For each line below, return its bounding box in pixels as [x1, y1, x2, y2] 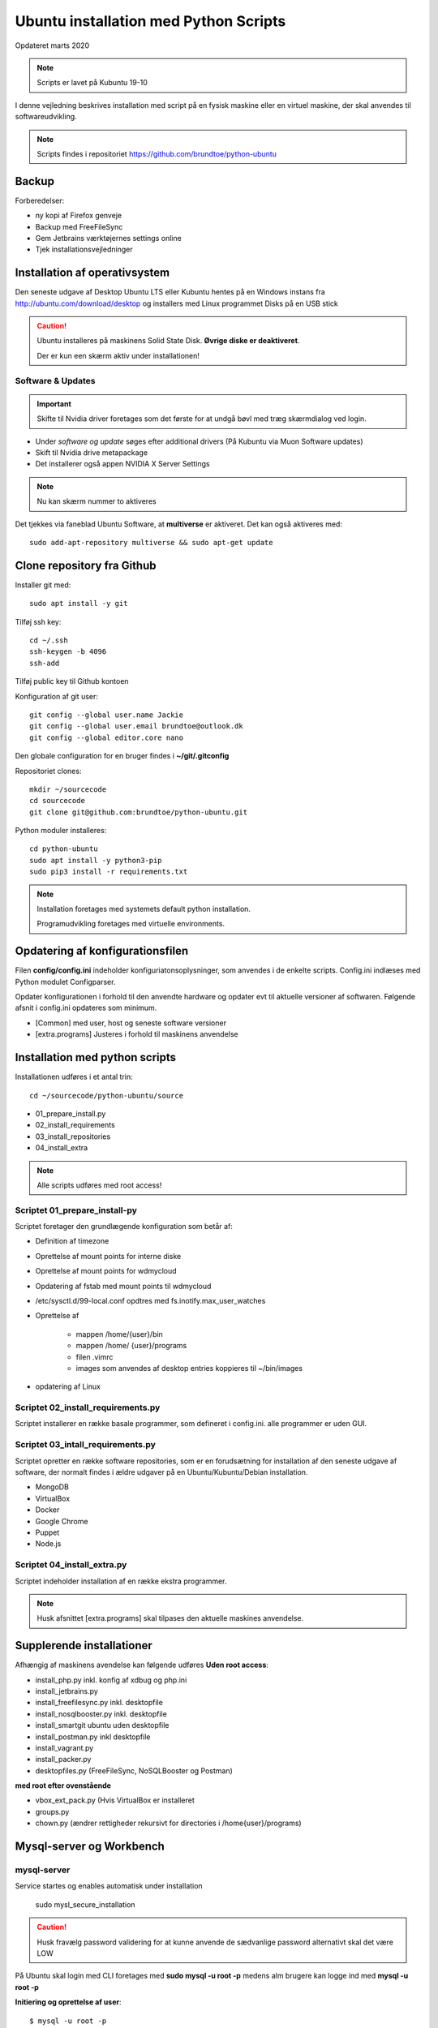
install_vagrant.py [35, 1742, 94, 1752]
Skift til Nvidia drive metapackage [35, 447, 148, 458]
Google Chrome [35, 1516, 88, 1526]
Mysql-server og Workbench [15, 1840, 165, 1854]
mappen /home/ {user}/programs [75, 1341, 187, 1351]
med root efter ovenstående [15, 1781, 111, 1790]
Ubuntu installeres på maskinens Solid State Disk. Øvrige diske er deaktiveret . [36, 336, 300, 346]
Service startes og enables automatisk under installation [15, 1881, 203, 1891]
